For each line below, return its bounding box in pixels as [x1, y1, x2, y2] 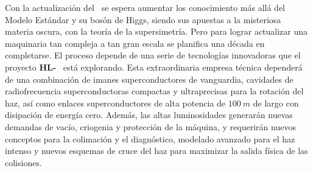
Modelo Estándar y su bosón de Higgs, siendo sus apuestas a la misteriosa [5, 13, 281, 26]
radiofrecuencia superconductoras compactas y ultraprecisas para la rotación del [5, 85, 304, 97]
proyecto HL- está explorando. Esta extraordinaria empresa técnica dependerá [5, 60, 303, 73]
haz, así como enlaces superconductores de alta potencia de [5, 96, 226, 109]
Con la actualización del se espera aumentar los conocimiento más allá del [5, 1, 285, 13]
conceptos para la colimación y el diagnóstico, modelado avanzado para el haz [5, 132, 295, 145]
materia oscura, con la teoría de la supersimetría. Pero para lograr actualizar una [5, 25, 308, 38]
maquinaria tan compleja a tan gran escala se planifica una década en [5, 37, 265, 49]
